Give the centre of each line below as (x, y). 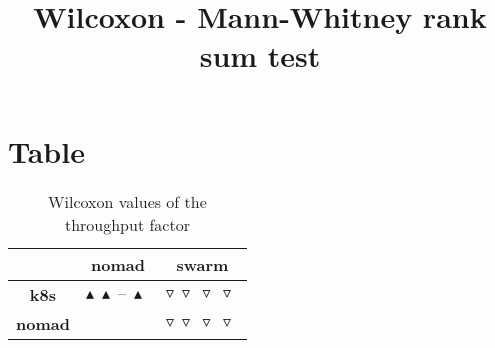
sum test (260, 55)
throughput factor (127, 224)
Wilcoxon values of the (127, 201)
